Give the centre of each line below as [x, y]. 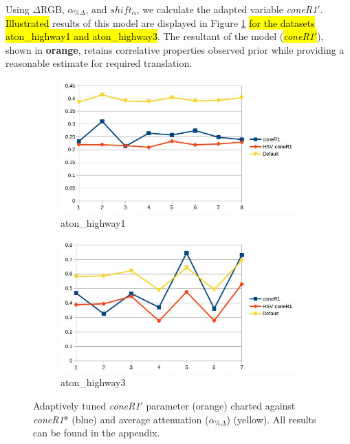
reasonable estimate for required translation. [99, 63]
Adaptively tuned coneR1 [87, 405]
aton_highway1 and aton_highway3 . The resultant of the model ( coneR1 [160, 36]
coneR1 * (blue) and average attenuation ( [121, 419]
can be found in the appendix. [97, 433]
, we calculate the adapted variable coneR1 [227, 9]
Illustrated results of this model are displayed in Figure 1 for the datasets [160, 22]
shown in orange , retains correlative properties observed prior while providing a [175, 49]
